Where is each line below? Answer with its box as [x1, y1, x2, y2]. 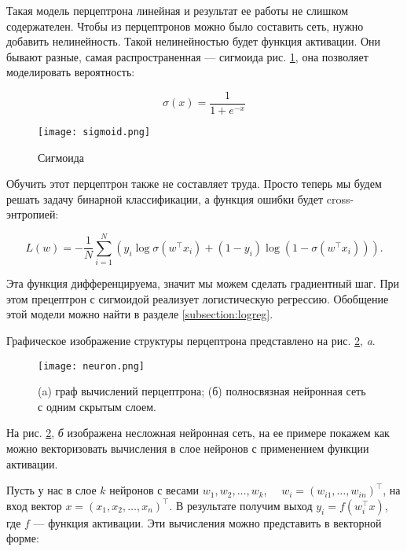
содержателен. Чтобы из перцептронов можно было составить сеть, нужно [6, 17, 364, 34]
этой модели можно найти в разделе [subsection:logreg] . [6, 306, 273, 322]
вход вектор [6, 497, 62, 513]
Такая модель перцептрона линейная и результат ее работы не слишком [6, 2, 349, 18]
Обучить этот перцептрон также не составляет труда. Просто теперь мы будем [6, 175, 382, 192]
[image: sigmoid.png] [38, 127, 151, 138]
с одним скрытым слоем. [38, 398, 156, 414]
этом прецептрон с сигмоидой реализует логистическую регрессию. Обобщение [6, 290, 389, 307]
